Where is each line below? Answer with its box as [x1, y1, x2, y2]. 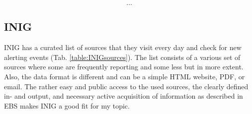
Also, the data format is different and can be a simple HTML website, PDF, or [4, 71, 245, 81]
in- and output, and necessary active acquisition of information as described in [4, 91, 243, 101]
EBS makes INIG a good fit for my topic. [4, 100, 130, 111]
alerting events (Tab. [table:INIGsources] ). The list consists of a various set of [4, 52, 241, 62]
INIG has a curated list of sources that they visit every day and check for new [4, 42, 242, 53]
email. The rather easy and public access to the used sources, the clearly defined [4, 81, 249, 91]
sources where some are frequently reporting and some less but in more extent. [4, 61, 244, 72]
